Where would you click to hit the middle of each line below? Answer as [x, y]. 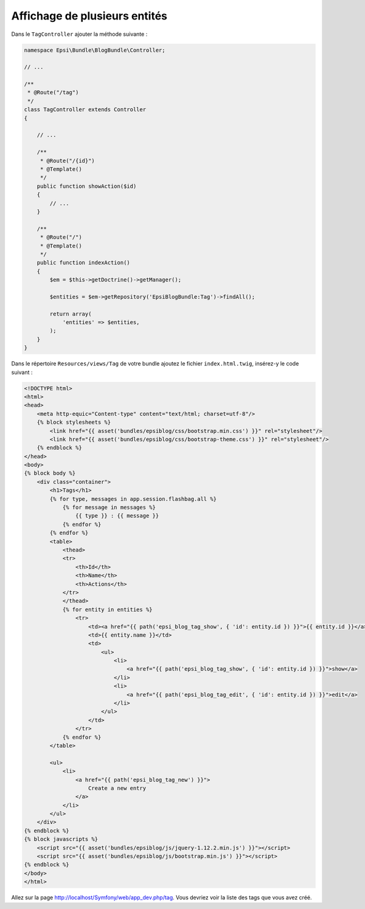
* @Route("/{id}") [68, 161]
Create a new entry [117, 788]
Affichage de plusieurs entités [89, 16]
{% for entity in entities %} [107, 609]
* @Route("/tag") [53, 92]
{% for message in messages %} [109, 507]
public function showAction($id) [87, 186]
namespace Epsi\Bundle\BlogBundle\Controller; [95, 50]
